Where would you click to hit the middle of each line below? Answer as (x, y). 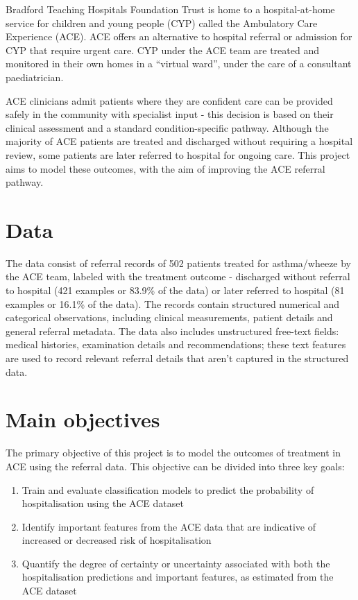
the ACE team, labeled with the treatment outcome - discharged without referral (178, 276)
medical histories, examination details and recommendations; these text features (176, 344)
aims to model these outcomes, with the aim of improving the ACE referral (165, 168)
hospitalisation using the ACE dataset (103, 503)
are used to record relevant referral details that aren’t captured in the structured (177, 358)
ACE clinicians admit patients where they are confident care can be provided (169, 100)
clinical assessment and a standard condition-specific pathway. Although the (167, 127)
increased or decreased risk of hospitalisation (117, 540)
